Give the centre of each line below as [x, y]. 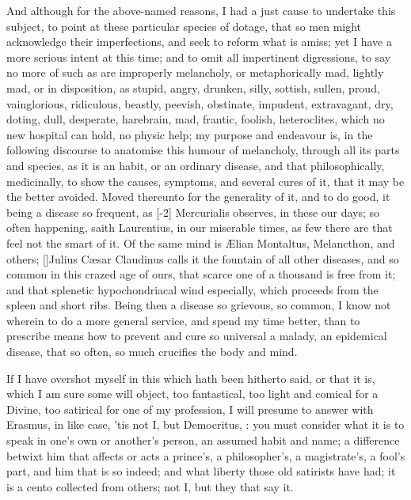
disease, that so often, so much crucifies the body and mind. [152, 352]
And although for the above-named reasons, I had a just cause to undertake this [201, 10]
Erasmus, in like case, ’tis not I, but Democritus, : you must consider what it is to [205, 424]
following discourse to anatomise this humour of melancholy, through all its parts [203, 150]
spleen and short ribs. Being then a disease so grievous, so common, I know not [199, 305]
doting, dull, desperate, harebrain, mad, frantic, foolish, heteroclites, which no [196, 119]
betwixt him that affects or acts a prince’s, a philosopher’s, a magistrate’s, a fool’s [206, 455]
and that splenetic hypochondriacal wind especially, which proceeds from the [192, 289]
